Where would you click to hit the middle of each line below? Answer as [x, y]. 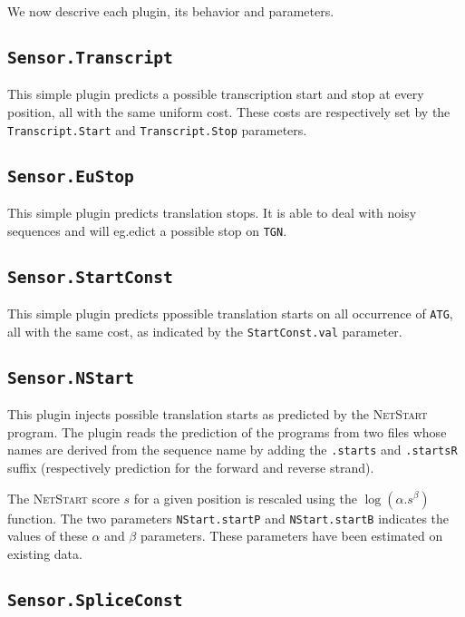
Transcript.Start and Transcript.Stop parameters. [157, 129]
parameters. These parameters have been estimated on [291, 536]
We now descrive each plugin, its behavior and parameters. [171, 11]
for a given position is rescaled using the [245, 498]
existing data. [45, 553]
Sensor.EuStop [71, 176]
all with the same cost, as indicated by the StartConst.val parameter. [205, 331]
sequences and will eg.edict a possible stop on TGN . [147, 230]
